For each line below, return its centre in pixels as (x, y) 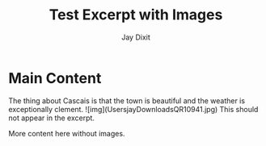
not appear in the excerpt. (52, 118)
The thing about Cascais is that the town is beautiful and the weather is (127, 100)
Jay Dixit (136, 37)
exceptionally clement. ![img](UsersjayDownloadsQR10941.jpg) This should (133, 109)
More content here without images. (67, 133)
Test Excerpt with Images (136, 15)
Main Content (55, 78)
